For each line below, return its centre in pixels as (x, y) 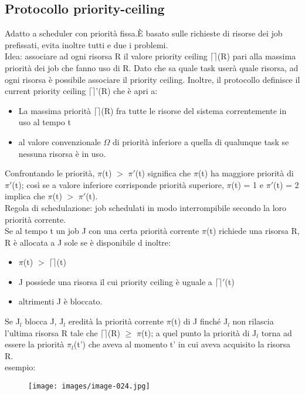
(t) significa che (163, 173)
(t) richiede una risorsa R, (253, 231)
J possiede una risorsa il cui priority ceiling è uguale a (115, 281)
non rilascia (253, 321)
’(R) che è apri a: (127, 91)
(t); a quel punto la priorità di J (199, 332)
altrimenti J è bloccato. (60, 301)
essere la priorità (35, 344)
